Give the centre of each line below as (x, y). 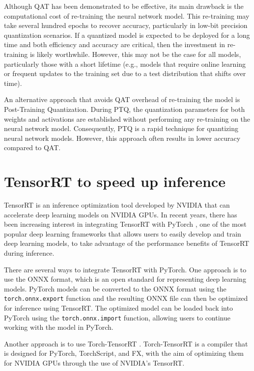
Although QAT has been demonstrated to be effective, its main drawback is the (124, 6)
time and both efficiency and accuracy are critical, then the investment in (115, 44)
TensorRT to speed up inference (115, 181)
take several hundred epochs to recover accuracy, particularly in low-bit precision (126, 25)
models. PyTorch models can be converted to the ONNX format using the (115, 288)
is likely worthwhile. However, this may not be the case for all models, (135, 54)
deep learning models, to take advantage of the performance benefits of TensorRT (127, 243)
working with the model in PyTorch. (59, 327)
